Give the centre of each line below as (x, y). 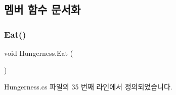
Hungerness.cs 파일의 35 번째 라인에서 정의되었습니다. (88, 87)
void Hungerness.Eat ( (39, 53)
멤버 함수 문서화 (42, 9)
